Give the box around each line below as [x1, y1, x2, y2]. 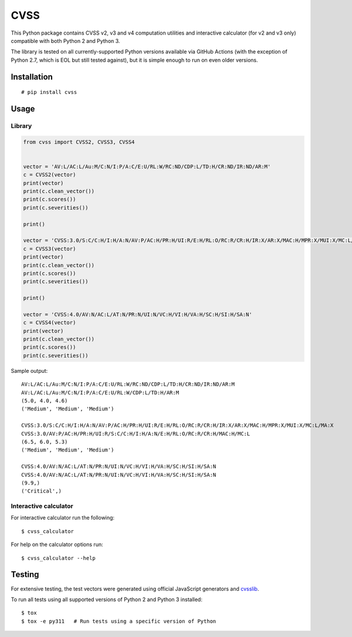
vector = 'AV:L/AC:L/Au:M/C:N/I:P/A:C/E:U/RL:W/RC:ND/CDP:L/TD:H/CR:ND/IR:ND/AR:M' [23, 163, 271, 170]
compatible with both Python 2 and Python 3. [11, 37, 120, 44]
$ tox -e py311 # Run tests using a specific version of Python [21, 618, 216, 625]
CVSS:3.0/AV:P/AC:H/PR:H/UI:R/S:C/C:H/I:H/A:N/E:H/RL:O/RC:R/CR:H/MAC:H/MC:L [21, 430, 251, 437]
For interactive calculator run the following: [11, 514, 114, 521]
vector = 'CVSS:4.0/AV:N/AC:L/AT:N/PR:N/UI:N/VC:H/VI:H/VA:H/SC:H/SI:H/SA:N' [23, 311, 252, 318]
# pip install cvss [21, 89, 77, 96]
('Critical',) [21, 488, 62, 494]
